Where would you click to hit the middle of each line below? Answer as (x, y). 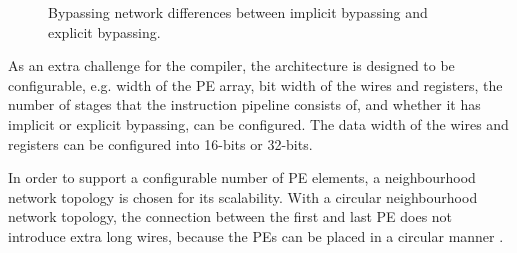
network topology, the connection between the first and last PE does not (230, 216)
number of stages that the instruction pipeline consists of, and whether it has (244, 104)
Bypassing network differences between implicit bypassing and (238, 12)
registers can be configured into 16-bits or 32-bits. (160, 143)
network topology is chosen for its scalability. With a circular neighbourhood (243, 196)
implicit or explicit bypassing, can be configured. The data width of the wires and (258, 123)
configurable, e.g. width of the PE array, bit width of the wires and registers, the (255, 84)
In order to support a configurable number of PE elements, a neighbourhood (242, 177)
